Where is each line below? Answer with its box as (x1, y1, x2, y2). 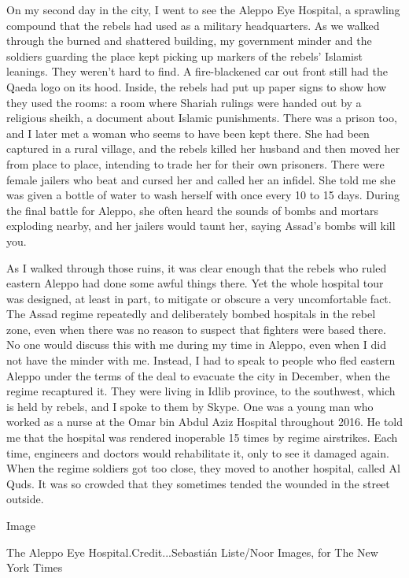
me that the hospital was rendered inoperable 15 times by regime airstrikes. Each (6, 429, 398, 446)
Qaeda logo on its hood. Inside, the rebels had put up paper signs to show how (6, 78, 387, 94)
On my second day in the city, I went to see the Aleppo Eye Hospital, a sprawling (6, 2, 400, 17)
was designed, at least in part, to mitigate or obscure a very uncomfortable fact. (6, 290, 392, 306)
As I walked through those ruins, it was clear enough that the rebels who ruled (6, 259, 387, 276)
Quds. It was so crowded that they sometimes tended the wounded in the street (6, 475, 390, 491)
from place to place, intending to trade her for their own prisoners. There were (6, 155, 385, 172)
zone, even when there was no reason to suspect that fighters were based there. (6, 320, 386, 337)
